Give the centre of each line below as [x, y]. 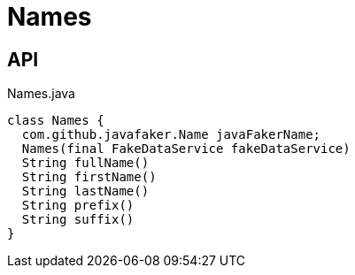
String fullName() [85, 163]
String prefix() [78, 206]
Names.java [41, 94]
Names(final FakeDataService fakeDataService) [186, 149]
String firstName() [89, 177]
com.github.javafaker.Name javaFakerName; [171, 135]
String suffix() [78, 220]
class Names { [56, 121]
